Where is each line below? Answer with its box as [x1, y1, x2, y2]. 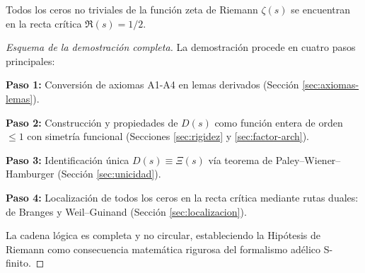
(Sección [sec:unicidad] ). [57, 166, 161, 181]
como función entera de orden [214, 115, 343, 129]
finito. [6, 255, 31, 270]
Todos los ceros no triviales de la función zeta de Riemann [6, 2, 258, 16]
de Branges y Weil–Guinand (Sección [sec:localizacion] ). [6, 204, 247, 219]
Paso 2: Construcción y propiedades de [6, 115, 178, 129]
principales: [6, 53, 55, 68]
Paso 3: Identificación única [6, 152, 129, 167]
